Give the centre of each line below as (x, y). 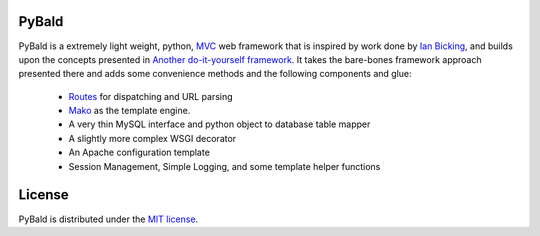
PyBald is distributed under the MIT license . (108, 219)
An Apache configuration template (139, 152)
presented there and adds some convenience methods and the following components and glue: (215, 74)
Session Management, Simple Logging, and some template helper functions (224, 166)
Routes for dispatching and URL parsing (151, 96)
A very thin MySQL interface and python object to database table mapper (219, 124)
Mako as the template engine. (129, 111)
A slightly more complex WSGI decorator (152, 138)
